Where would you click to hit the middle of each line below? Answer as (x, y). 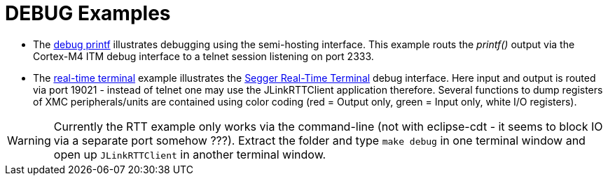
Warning (29, 140)
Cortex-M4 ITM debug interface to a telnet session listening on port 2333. (203, 56)
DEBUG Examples (88, 13)
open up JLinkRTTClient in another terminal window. (190, 154)
